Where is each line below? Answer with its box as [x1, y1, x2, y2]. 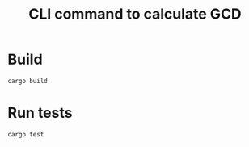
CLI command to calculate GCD [28, 5, 242, 23]
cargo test [7, 130, 44, 138]
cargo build [7, 77, 48, 85]
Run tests [7, 104, 73, 122]
